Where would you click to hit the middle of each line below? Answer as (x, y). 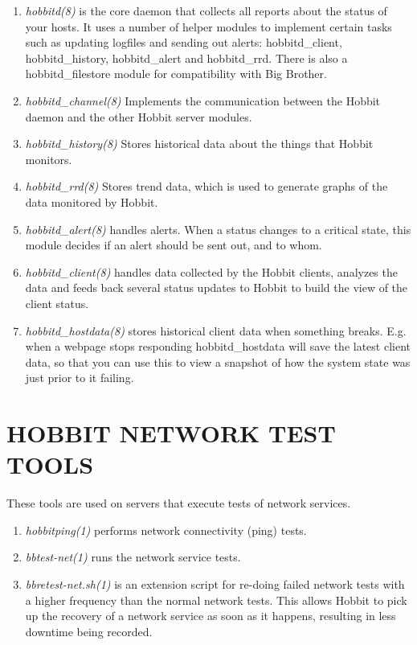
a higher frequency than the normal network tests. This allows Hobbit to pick (216, 600)
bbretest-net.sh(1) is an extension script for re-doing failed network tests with (215, 583)
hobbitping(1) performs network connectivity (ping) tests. (166, 530)
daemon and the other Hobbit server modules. (139, 116)
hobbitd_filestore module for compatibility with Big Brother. (176, 74)
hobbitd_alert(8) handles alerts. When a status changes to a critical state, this (218, 229)
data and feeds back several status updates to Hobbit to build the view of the (217, 288)
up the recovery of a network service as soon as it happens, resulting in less (211, 616)
